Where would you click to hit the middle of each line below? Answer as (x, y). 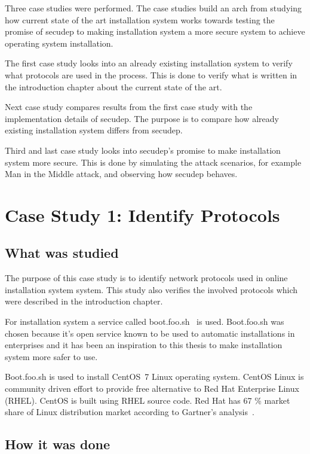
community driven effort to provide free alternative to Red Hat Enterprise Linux (152, 389)
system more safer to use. (51, 356)
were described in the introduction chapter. (84, 301)
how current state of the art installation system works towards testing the (140, 19)
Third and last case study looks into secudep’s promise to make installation (143, 150)
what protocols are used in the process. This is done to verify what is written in (151, 74)
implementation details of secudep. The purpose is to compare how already (142, 118)
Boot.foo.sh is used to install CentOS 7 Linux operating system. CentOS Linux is (154, 377)
